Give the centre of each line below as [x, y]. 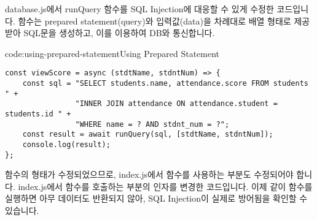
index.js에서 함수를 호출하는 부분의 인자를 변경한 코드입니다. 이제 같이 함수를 [165, 186]
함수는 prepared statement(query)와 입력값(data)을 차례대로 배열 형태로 [155, 21]
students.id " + [38, 114]
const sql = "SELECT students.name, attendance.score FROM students [165, 84]
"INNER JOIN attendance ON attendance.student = [176, 104]
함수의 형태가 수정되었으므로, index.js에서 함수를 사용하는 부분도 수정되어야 [149, 174]
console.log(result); [66, 144]
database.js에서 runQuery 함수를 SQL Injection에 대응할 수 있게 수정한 [139, 9]
